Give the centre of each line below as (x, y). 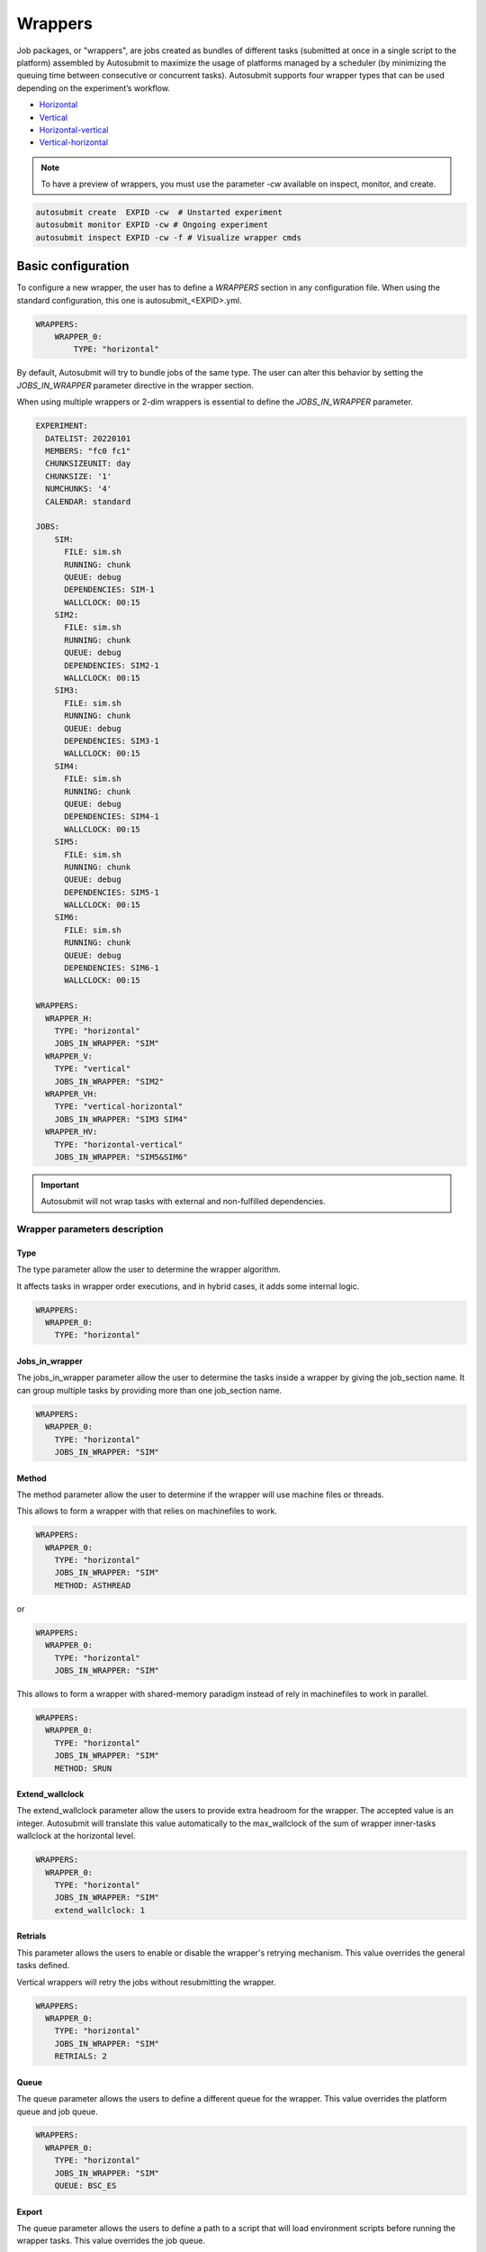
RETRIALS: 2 (81, 2057)
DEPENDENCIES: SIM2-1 (112, 665)
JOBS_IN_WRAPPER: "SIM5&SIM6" (121, 1157)
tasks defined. (43, 1966)
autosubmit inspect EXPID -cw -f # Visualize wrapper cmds (168, 237)
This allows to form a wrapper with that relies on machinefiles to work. (147, 1511)
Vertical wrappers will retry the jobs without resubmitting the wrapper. (146, 1982)
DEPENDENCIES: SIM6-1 (112, 968)
